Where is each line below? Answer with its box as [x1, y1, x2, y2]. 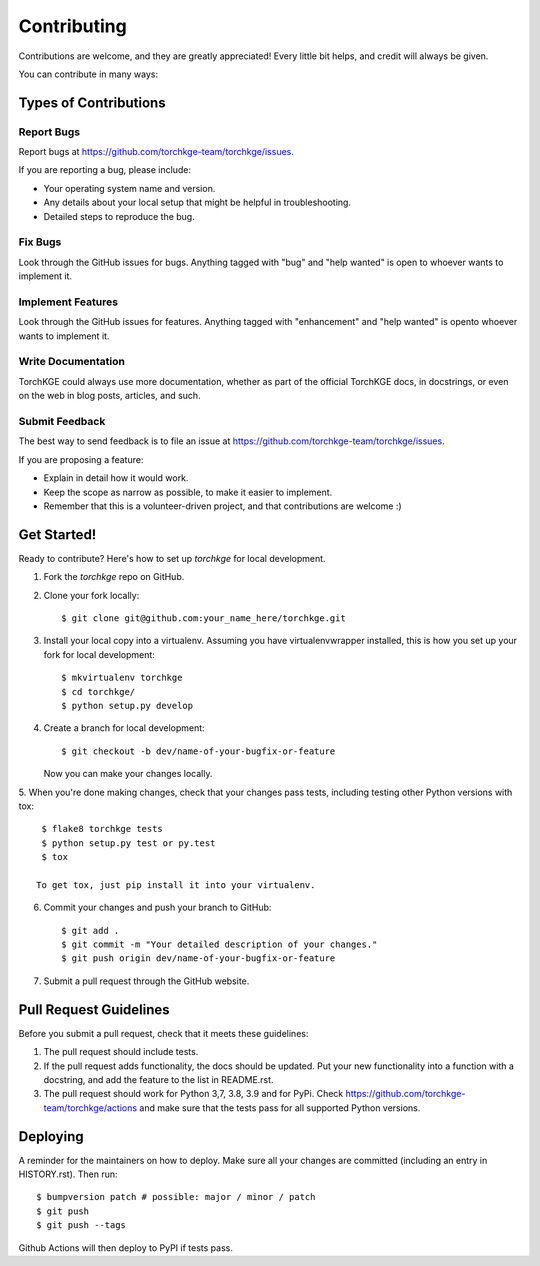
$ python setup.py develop [61, 700, 194, 711]
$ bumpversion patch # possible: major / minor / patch [36, 1191, 316, 1203]
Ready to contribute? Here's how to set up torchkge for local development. [18, 552, 326, 564]
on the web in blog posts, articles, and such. [18, 390, 201, 402]
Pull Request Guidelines [18, 1001, 170, 1018]
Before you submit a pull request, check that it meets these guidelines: [18, 1027, 309, 1039]
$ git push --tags [36, 1220, 127, 1231]
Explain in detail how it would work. [43, 472, 189, 484]
